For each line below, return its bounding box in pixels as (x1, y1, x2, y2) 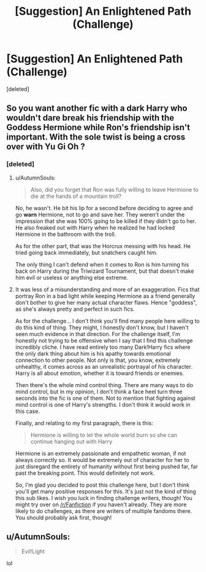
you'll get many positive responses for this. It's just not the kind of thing (15, 487, 196, 495)
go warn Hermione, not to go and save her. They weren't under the (15, 211, 185, 218)
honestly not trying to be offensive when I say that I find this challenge (15, 337, 193, 344)
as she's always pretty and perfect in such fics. (15, 305, 135, 313)
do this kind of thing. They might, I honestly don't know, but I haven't (15, 324, 189, 331)
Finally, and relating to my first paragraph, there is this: (15, 419, 153, 426)
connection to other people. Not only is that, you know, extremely (15, 356, 181, 364)
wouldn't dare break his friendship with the (6, 112, 175, 123)
